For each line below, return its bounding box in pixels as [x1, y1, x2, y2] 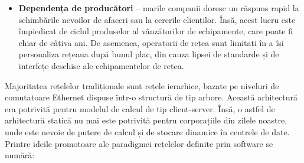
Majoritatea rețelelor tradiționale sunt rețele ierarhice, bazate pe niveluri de [5, 79, 279, 92]
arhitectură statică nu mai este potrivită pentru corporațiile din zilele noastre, [5, 114, 287, 126]
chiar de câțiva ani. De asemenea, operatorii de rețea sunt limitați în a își [18, 36, 284, 48]
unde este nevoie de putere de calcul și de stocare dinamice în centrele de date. [5, 125, 290, 138]
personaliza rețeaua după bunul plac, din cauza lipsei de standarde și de [18, 48, 279, 60]
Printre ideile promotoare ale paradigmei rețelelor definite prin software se [5, 137, 273, 149]
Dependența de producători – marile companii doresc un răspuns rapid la [18, 2, 299, 14]
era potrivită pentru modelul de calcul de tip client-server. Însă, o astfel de [5, 102, 275, 115]
